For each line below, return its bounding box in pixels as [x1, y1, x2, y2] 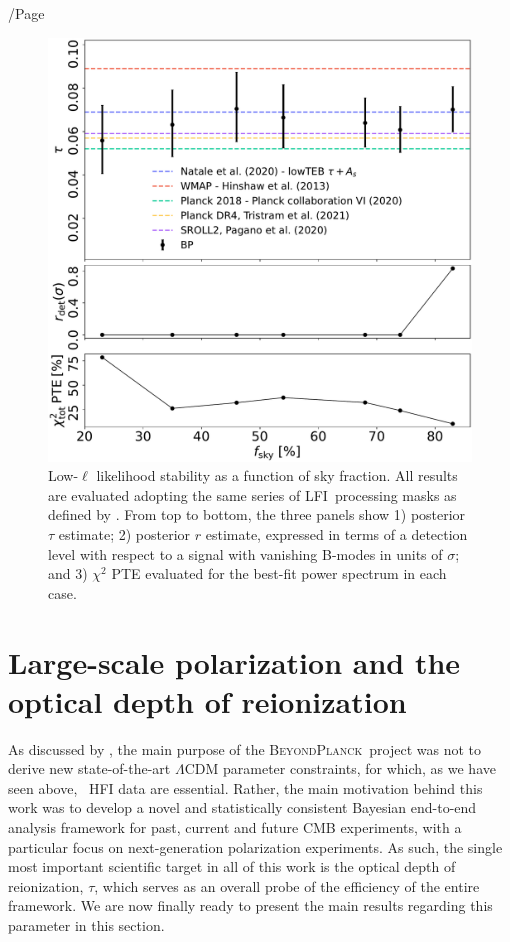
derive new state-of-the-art [8, 758, 171, 779]
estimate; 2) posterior [58, 523, 191, 544]
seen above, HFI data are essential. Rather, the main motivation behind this [8, 777, 483, 798]
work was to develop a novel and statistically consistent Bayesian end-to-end [8, 797, 477, 818]
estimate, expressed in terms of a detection [205, 523, 468, 544]
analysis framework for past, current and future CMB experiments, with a [8, 817, 462, 838]
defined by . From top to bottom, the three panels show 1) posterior [48, 504, 466, 525]
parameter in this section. [8, 915, 165, 935]
